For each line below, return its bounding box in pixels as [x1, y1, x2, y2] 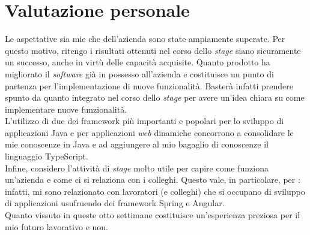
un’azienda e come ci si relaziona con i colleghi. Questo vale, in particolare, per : [5, 173, 300, 186]
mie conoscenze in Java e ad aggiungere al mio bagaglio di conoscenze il [5, 138, 269, 150]
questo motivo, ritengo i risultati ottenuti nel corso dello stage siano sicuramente [5, 44, 301, 56]
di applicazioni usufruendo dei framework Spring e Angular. [5, 197, 225, 209]
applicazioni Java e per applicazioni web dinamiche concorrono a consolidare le [5, 126, 294, 138]
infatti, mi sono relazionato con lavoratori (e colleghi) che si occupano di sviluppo [5, 185, 305, 197]
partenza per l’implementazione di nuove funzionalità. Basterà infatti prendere [5, 79, 294, 92]
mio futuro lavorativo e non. [5, 220, 108, 233]
